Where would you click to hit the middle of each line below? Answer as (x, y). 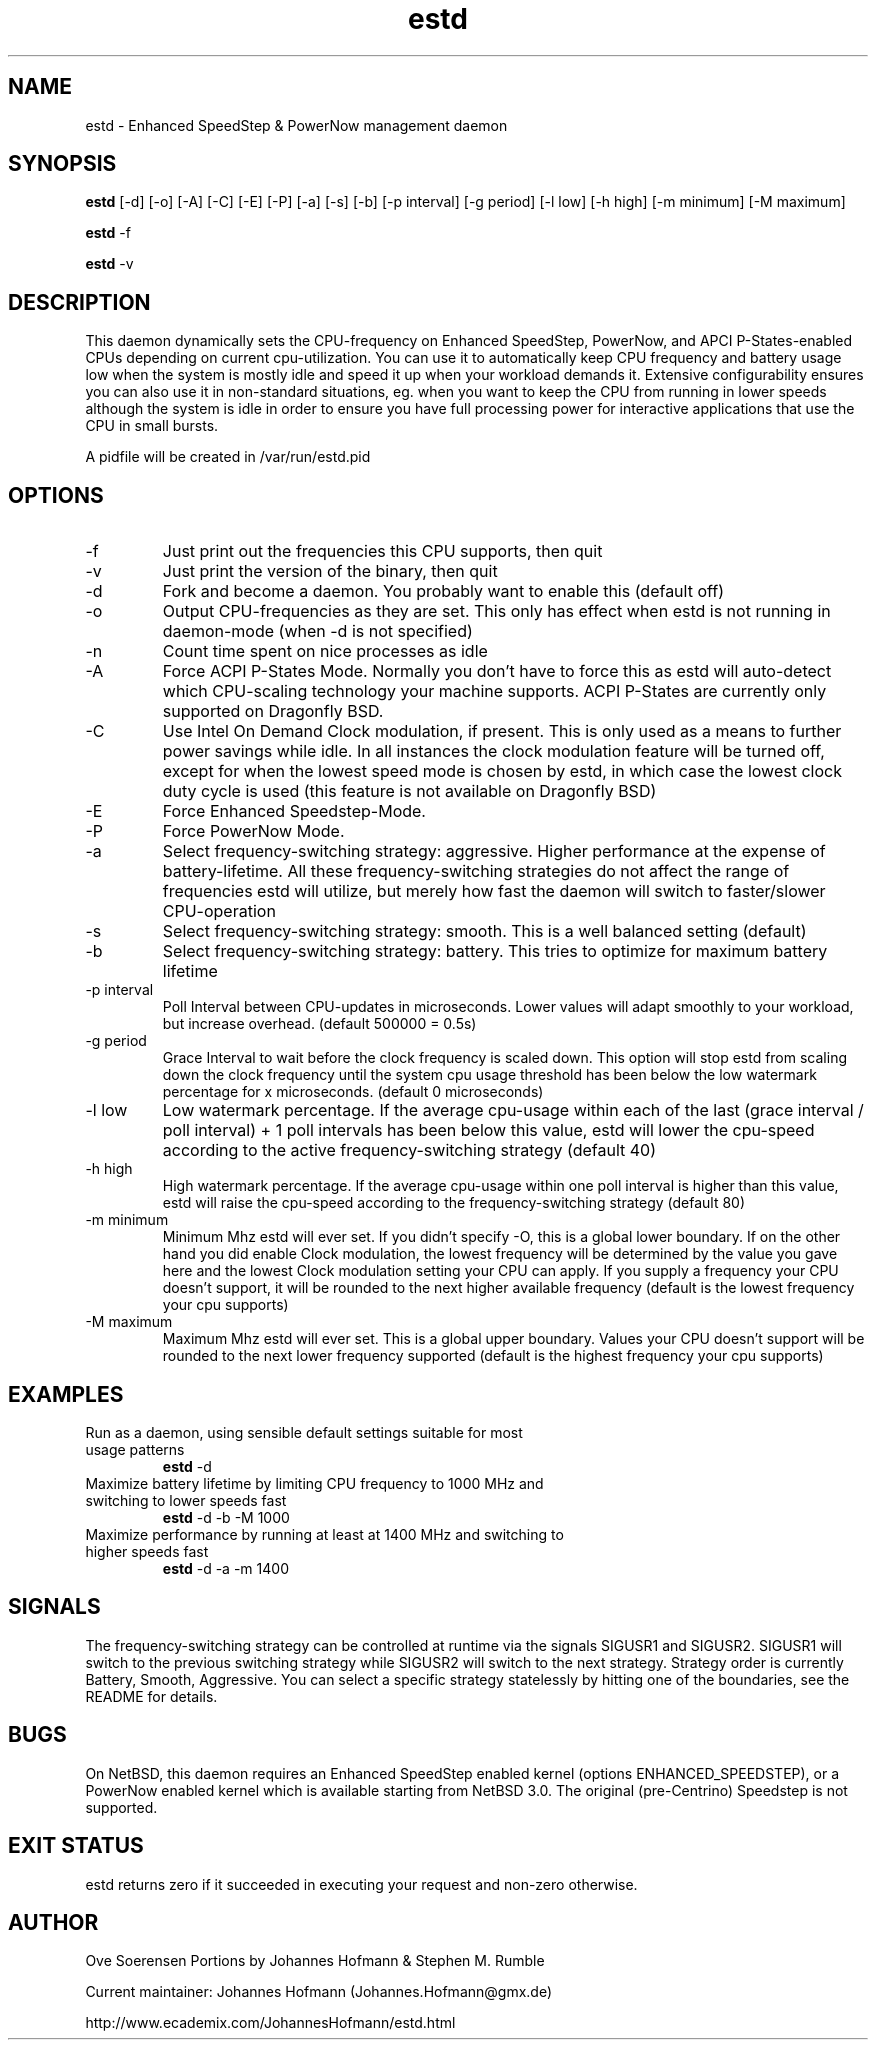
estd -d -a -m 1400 (225, 1568)
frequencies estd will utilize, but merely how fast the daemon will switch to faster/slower (494, 891)
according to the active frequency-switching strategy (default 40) (409, 1150)
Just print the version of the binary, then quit (330, 571)
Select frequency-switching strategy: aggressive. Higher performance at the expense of (494, 851)
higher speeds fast (147, 1551)
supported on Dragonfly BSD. (273, 711)
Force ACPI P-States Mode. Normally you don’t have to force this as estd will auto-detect (497, 671)
